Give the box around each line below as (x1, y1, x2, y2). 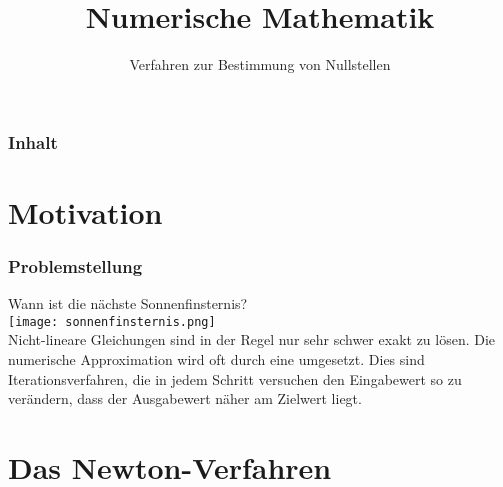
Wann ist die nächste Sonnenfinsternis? (8, 293, 248, 314)
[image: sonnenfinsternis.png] (8, 314, 216, 329)
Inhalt (8, 129, 58, 154)
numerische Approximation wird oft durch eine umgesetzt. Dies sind (8, 349, 425, 370)
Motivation (8, 191, 163, 232)
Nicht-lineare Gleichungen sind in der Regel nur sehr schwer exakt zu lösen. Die (8, 329, 496, 350)
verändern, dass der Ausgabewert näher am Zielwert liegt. (8, 388, 362, 409)
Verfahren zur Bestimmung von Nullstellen (129, 54, 391, 75)
